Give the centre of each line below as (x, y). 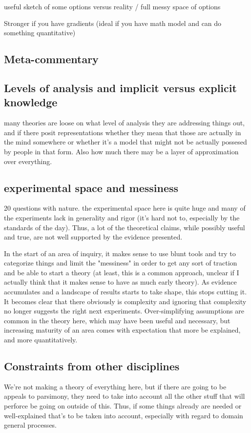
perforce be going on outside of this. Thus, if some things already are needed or (123, 406)
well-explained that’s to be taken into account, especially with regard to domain (124, 415)
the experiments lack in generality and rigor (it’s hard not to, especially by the (122, 217)
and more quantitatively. (41, 340)
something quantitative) (40, 33)
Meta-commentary (51, 59)
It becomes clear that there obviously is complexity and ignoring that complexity (125, 301)
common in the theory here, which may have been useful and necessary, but (117, 320)
